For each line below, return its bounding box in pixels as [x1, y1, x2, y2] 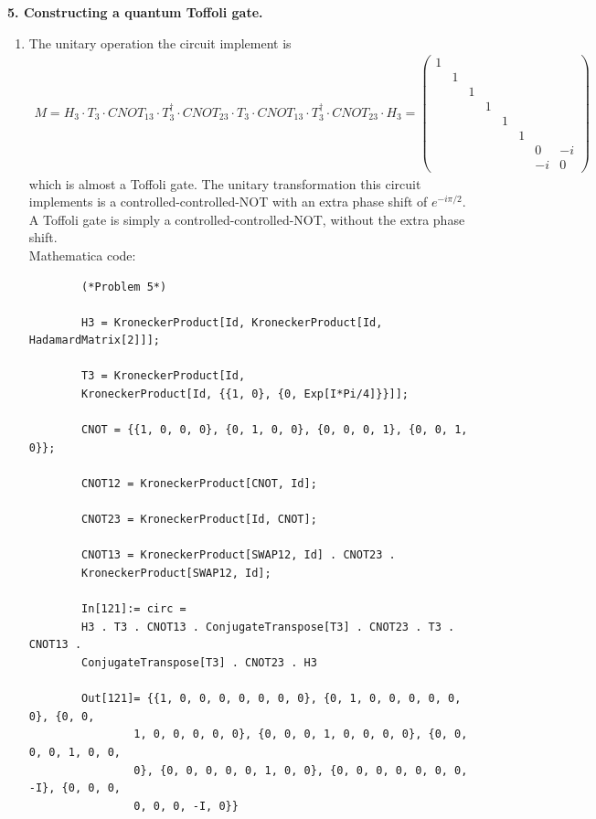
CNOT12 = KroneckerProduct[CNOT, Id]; [81, 477, 317, 491]
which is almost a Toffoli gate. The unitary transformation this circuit [28, 174, 421, 193]
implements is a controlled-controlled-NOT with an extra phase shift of [28, 192, 428, 211]
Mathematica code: [28, 245, 136, 264]
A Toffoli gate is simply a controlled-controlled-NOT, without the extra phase [28, 209, 465, 229]
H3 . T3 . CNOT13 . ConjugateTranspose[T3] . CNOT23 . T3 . [81, 620, 455, 633]
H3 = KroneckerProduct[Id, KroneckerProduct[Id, [81, 315, 383, 329]
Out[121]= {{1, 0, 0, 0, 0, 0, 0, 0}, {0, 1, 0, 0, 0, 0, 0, [81, 692, 462, 706]
